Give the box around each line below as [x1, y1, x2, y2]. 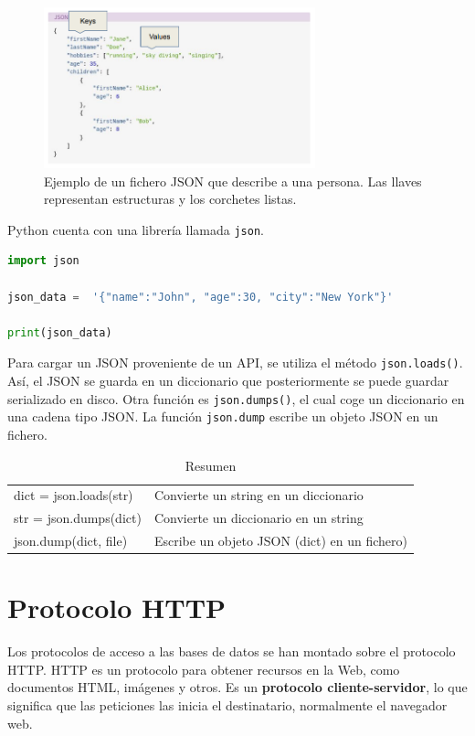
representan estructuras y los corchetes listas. [44, 189, 297, 208]
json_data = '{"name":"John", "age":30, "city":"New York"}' [7, 290, 394, 304]
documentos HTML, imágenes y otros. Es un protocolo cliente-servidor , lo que [7, 677, 468, 697]
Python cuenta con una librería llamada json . [7, 219, 264, 239]
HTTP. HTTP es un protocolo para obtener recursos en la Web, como [7, 659, 400, 678]
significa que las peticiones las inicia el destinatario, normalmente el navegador [7, 696, 448, 715]
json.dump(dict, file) [14, 531, 128, 550]
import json [7, 254, 79, 268]
